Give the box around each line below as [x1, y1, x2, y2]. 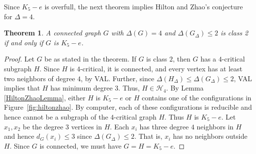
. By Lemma [166, 83, 204, 93]
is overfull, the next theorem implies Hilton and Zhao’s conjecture [44, 1, 243, 11]
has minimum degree [50, 83, 113, 93]
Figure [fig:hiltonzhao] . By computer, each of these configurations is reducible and [4, 102, 252, 112]
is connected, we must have [39, 140, 122, 151]
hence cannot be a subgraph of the [4, 111, 108, 122]
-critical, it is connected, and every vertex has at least [80, 63, 243, 73]
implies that [4, 83, 40, 93]
